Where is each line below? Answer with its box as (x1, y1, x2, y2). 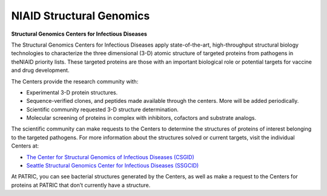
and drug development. (11, 67, 70, 74)
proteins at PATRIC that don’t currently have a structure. (11, 181, 151, 189)
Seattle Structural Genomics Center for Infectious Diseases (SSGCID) (26, 162, 199, 169)
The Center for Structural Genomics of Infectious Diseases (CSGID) (26, 153, 195, 160)
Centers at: (11, 142, 39, 149)
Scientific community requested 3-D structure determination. (26, 106, 179, 113)
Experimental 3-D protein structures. (26, 88, 118, 96)
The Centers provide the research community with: (11, 77, 139, 85)
